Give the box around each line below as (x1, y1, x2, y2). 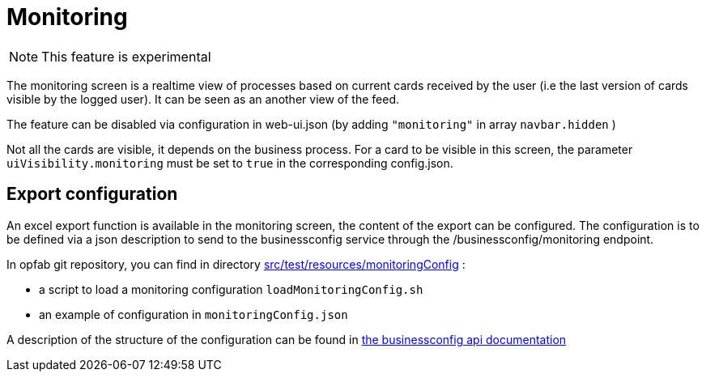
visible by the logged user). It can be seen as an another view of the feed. (6, 91, 400, 106)
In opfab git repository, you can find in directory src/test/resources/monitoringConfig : (6, 257, 466, 271)
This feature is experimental (41, 48, 211, 65)
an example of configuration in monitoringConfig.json (39, 307, 348, 321)
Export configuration (6, 184, 178, 205)
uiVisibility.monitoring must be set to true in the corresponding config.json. (6, 155, 453, 170)
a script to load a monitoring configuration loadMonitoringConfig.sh (39, 282, 423, 296)
